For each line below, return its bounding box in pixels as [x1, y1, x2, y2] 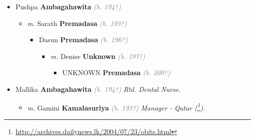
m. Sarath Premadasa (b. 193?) [27, 18, 127, 28]
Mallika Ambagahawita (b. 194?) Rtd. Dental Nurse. [15, 84, 181, 94]
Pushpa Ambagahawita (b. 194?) [15, 1, 121, 11]
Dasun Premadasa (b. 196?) [39, 34, 128, 45]
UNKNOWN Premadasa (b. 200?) [62, 67, 171, 78]
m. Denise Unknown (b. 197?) [51, 51, 146, 61]
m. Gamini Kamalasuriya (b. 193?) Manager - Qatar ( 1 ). [27, 101, 205, 112]
